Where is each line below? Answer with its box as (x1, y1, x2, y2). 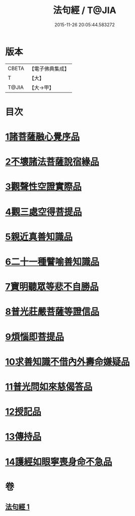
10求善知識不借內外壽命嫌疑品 (5, 356, 130, 368)
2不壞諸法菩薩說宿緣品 (5, 156, 99, 168)
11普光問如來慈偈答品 (5, 381, 93, 392)
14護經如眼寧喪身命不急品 (5, 456, 112, 468)
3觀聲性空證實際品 (5, 181, 82, 192)
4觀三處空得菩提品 (5, 206, 82, 218)
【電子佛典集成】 (29, 65, 70, 72)
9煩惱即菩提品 (5, 331, 64, 342)
